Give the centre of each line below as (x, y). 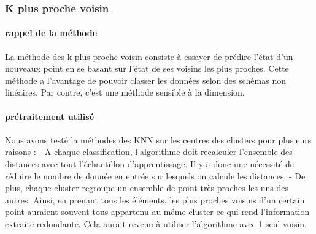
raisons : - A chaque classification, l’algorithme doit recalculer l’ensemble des (149, 152)
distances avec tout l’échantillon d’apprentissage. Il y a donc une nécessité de (150, 164)
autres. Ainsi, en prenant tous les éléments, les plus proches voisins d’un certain (155, 199)
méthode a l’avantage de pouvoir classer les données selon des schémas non (145, 80)
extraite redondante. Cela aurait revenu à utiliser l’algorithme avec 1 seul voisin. (156, 223)
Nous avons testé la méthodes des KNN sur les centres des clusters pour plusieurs (158, 139)
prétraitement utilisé (50, 116)
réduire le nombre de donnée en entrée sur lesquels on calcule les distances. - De (155, 175)
